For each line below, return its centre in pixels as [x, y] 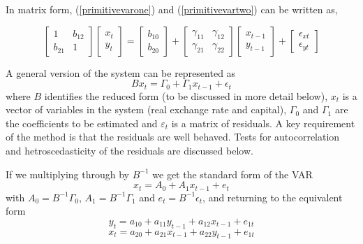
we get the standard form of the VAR [232, 174]
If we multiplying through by [68, 174]
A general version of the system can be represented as [121, 72]
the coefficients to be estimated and [82, 123]
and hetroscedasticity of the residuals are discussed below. [129, 151]
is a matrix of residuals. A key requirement [263, 123]
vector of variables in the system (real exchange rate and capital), [146, 109]
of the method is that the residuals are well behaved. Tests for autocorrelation [173, 137]
